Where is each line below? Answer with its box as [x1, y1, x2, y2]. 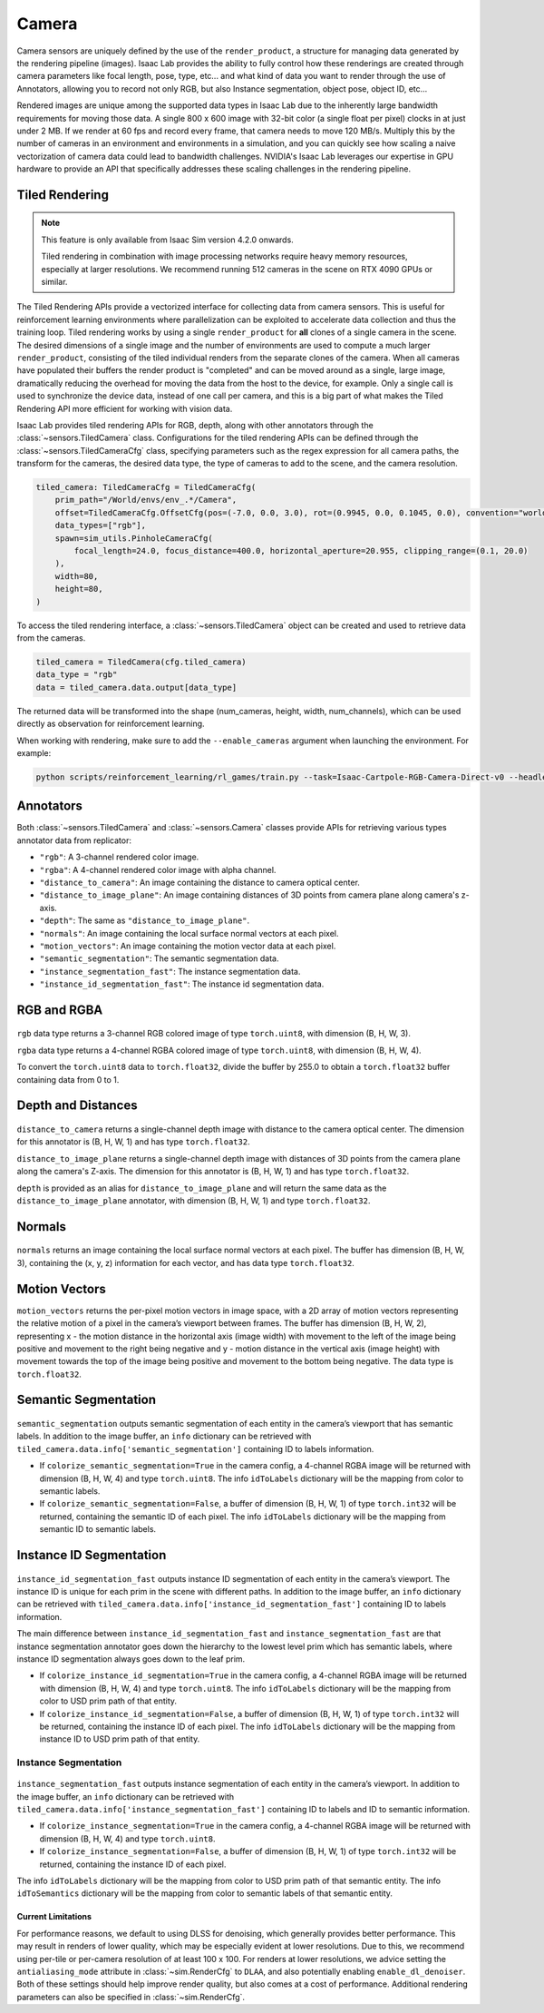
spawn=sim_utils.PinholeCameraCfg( [54, 533, 213, 544]
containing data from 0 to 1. [16, 1074, 120, 1085]
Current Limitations [16, 1911, 92, 1922]
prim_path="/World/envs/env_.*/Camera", [54, 495, 238, 506]
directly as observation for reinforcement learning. [16, 718, 205, 730]
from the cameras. [16, 632, 86, 643]
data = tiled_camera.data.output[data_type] [35, 682, 238, 692]
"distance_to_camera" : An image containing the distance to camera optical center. [39, 877, 360, 888]
